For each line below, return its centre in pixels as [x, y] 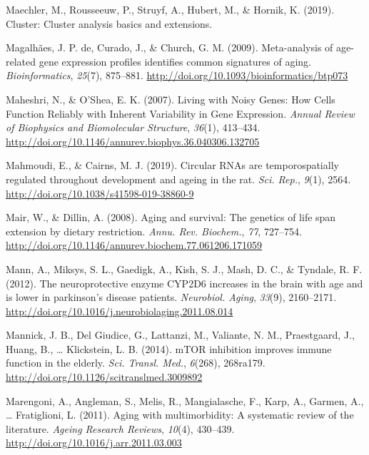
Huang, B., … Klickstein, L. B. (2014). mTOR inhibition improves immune [169, 348]
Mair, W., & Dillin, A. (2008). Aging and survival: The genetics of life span [171, 217]
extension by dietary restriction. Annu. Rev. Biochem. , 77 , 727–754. [154, 231]
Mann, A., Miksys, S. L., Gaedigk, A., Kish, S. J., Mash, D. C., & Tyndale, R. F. [184, 269]
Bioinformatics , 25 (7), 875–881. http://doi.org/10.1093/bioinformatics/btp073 [177, 75]
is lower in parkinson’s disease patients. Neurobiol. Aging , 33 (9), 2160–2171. [171, 297]
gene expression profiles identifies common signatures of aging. [175, 61]
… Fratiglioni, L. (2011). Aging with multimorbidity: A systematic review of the [180, 415]
